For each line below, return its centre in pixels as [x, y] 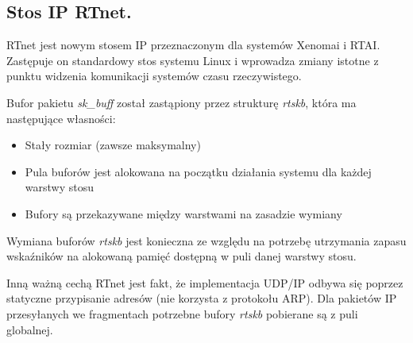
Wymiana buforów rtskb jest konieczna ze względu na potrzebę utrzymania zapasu [206, 240]
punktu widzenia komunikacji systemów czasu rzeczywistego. [154, 76]
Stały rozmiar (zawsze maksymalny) [113, 145]
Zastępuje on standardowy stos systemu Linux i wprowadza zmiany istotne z [193, 60]
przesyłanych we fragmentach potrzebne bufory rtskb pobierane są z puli [182, 313]
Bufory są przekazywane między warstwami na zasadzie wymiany [183, 213]
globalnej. [30, 329]
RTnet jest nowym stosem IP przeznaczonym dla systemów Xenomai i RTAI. [193, 45]
